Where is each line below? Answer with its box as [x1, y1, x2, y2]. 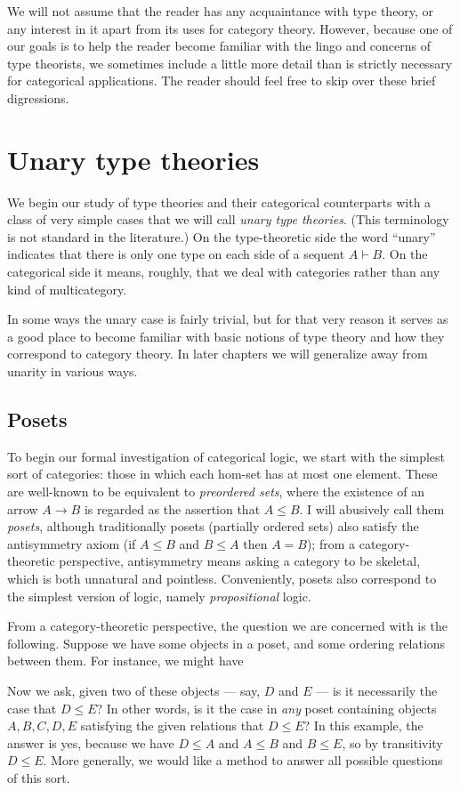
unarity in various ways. [7, 362, 138, 381]
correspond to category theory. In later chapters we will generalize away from [7, 344, 428, 363]
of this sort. [7, 768, 70, 786]
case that [7, 698, 57, 717]
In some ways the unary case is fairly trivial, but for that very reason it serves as [7, 310, 448, 328]
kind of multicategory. [7, 279, 127, 298]
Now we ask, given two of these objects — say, [7, 681, 261, 699]
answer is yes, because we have [7, 733, 174, 752]
